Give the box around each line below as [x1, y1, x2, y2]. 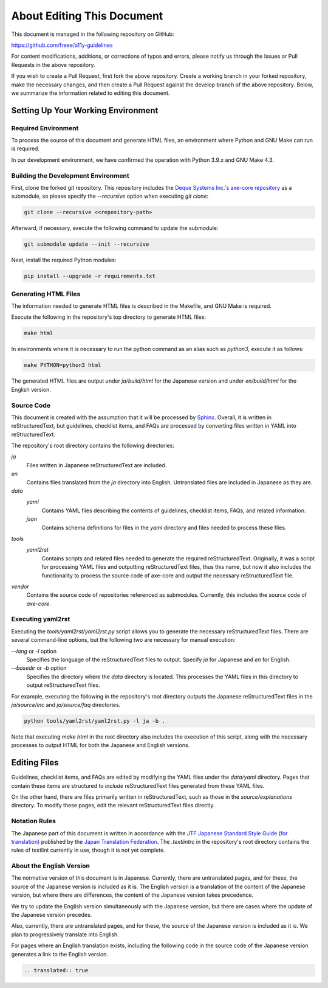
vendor [11, 583, 30, 590]
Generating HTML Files [11, 290, 81, 298]
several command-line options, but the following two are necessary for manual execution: [11, 636, 236, 644]
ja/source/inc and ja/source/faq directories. [11, 701, 121, 708]
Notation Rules [11, 817, 56, 826]
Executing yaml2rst [11, 615, 70, 624]
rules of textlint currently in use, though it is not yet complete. [11, 846, 165, 854]
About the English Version [11, 861, 91, 870]
